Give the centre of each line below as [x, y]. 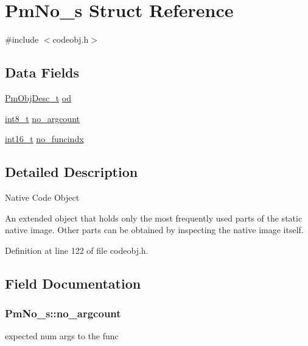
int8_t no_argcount [42, 118]
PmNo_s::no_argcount [63, 313]
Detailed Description [72, 172]
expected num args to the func [62, 336]
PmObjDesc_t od [38, 97]
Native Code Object [42, 197]
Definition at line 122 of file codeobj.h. [77, 250]
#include [22, 39]
